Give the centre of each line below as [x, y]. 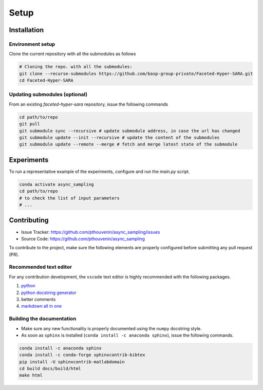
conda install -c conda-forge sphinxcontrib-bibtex [82, 355]
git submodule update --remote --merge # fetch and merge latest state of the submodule [129, 144]
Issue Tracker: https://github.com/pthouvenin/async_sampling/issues [91, 232]
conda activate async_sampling [57, 184]
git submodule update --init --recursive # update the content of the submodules [120, 137]
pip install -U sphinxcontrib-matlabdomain [72, 362]
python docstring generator [49, 293]
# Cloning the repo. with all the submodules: [76, 67]
